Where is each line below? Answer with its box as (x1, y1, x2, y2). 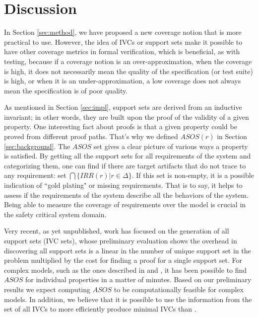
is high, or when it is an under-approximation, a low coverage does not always (4, 76, 241, 86)
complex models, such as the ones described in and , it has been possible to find (4, 264, 247, 275)
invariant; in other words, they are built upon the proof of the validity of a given (4, 111, 249, 122)
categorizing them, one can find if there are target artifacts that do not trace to (4, 160, 246, 170)
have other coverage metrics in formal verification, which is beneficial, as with (4, 46, 240, 57)
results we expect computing (4, 284, 91, 294)
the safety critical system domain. (4, 209, 107, 219)
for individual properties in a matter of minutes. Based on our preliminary (25, 274, 252, 285)
